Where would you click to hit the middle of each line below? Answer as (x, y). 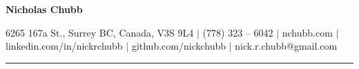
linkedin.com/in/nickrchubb (64, 46)
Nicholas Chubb (44, 9)
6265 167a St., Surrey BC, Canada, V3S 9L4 (100, 32)
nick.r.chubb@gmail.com (286, 46)
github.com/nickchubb (179, 46)
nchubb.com (307, 32)
